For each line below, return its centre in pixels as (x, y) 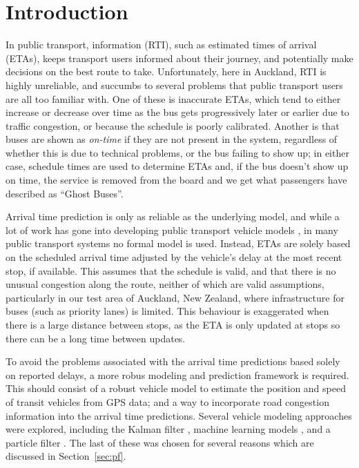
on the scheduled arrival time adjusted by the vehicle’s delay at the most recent (174, 257)
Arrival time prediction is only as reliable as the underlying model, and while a (173, 216)
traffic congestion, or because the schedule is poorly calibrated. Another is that (173, 125)
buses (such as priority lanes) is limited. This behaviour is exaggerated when (167, 311)
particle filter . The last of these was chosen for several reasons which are (160, 442)
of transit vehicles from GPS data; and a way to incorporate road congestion (167, 401)
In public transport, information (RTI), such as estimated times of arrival (161, 45)
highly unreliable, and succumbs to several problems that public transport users (174, 85)
